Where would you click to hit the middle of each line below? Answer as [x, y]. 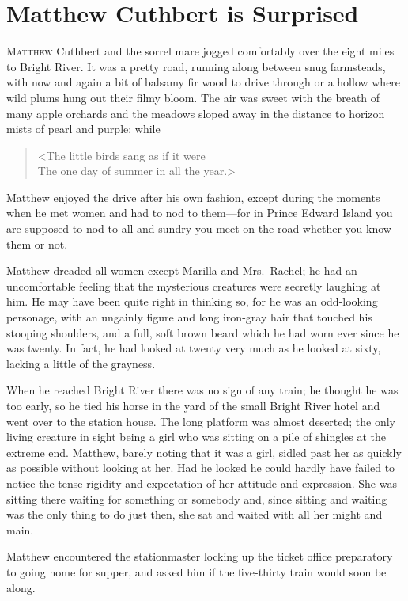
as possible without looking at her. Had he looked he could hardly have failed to [201, 468]
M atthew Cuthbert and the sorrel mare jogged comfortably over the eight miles [200, 51]
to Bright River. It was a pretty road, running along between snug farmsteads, [196, 66]
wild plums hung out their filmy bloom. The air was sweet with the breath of [193, 97]
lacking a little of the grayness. [81, 363]
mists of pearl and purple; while [83, 129]
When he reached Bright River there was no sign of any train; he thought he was [202, 390]
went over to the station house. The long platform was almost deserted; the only [201, 421]
